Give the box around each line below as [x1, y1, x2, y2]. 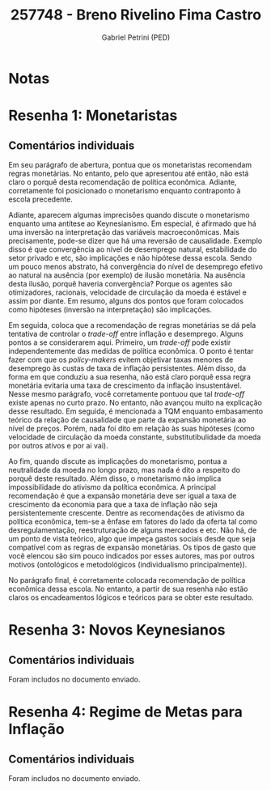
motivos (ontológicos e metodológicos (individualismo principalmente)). [8, 559, 248, 569]
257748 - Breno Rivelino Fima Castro [11, 6, 261, 24]
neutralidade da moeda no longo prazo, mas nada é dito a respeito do [8, 465, 241, 474]
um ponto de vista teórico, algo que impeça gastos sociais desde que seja [8, 533, 256, 543]
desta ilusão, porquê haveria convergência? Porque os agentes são [8, 278, 233, 288]
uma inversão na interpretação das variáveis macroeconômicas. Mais [8, 227, 240, 236]
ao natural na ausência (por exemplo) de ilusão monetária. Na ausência [8, 270, 246, 280]
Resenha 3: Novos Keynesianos [8, 621, 226, 639]
